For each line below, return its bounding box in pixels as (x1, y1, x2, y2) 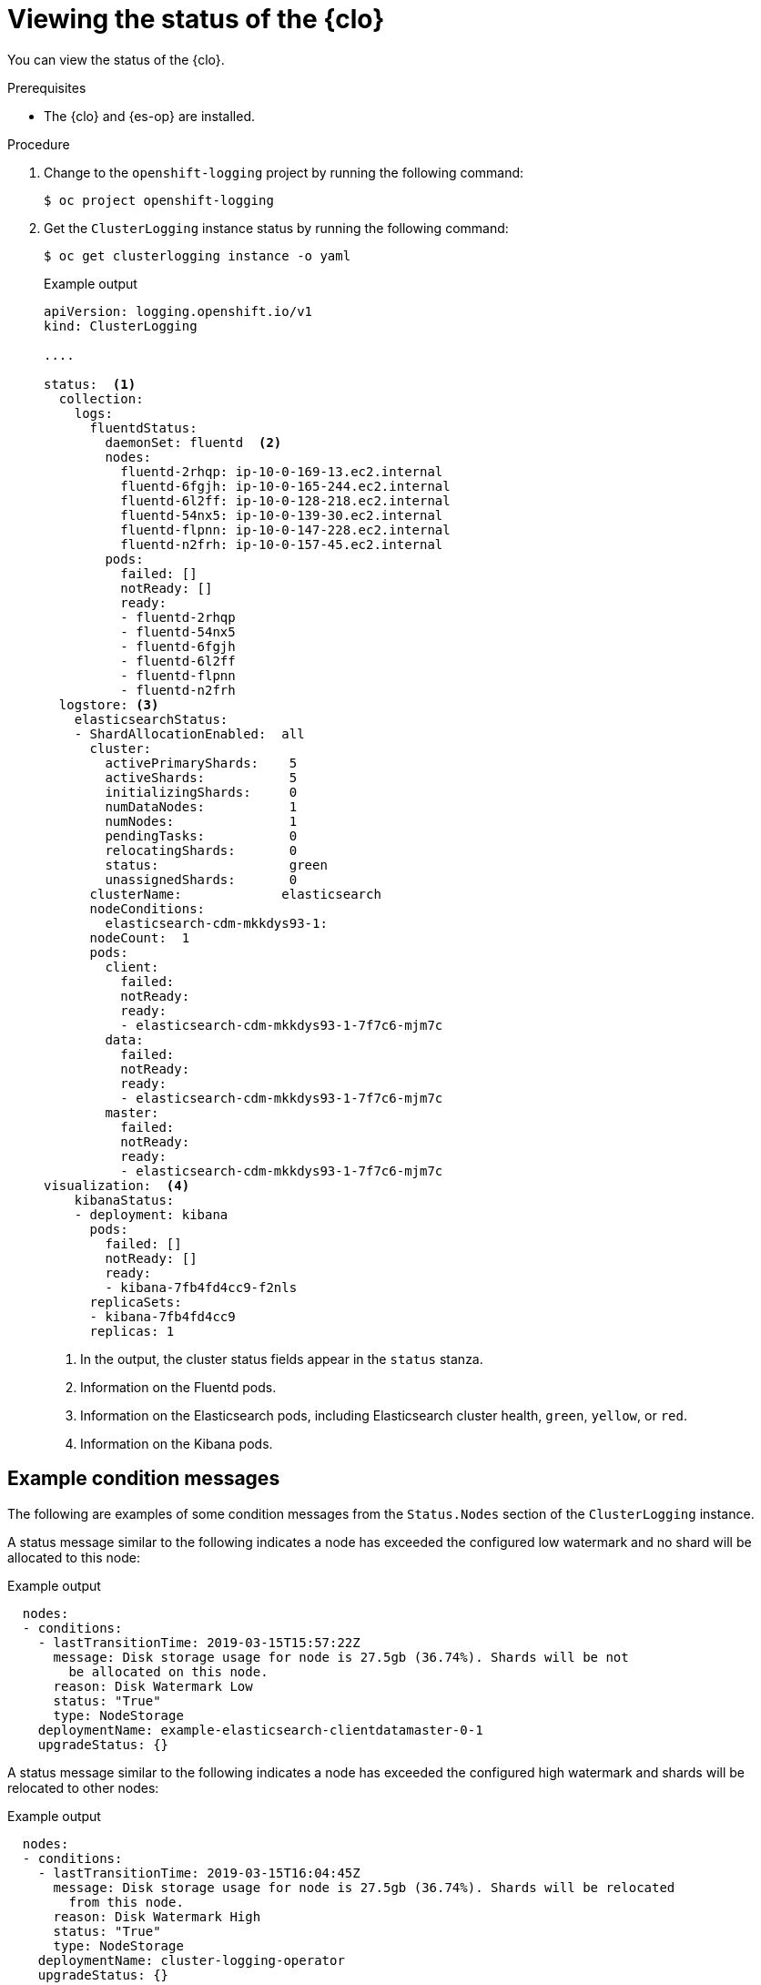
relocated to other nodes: (7, 1779, 159, 1796)
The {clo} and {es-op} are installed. (44, 107, 256, 124)
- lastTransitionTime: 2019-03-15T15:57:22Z (37, 1634, 360, 1650)
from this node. (68, 1894, 184, 1909)
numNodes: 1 (105, 813, 298, 829)
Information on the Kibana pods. (80, 1435, 273, 1451)
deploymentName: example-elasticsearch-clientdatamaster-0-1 (37, 1722, 483, 1737)
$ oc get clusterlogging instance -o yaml (44, 248, 351, 263)
